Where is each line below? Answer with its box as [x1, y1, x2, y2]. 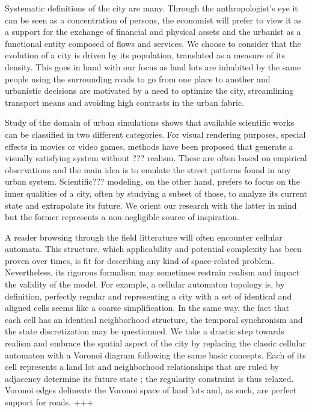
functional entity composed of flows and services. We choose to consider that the [5, 37, 301, 49]
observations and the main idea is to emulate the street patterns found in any [5, 163, 291, 176]
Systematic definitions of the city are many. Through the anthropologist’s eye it [5, 2, 298, 14]
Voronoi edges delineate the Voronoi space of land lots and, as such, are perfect [5, 384, 297, 396]
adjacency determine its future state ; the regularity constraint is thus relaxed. [5, 372, 294, 384]
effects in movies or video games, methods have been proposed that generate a [5, 140, 293, 152]
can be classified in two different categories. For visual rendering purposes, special [5, 128, 306, 140]
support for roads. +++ [5, 396, 94, 408]
